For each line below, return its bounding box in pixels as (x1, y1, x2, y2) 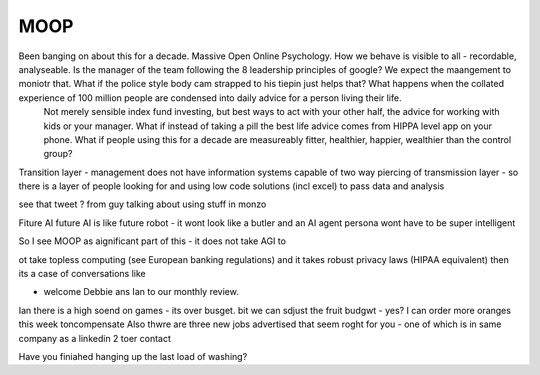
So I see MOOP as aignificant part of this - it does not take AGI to (18, 235, 287, 247)
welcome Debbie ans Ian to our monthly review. (43, 286, 239, 298)
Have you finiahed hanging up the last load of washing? (18, 350, 248, 362)
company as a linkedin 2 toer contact (18, 332, 172, 344)
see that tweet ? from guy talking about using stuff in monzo (18, 198, 267, 210)
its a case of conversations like (18, 268, 146, 280)
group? (43, 148, 74, 160)
